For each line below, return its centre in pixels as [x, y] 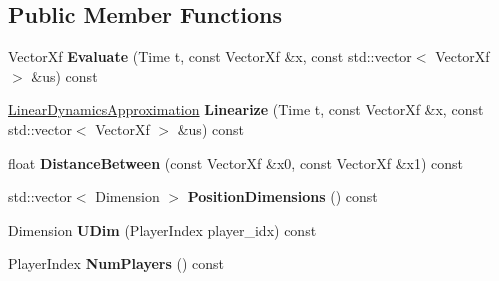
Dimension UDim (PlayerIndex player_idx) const [162, 229]
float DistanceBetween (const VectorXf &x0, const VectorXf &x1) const [236, 162]
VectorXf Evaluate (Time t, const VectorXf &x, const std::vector [210, 56]
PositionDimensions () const [282, 196]
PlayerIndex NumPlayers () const [116, 263]
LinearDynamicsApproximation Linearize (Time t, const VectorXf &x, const [246, 109]
